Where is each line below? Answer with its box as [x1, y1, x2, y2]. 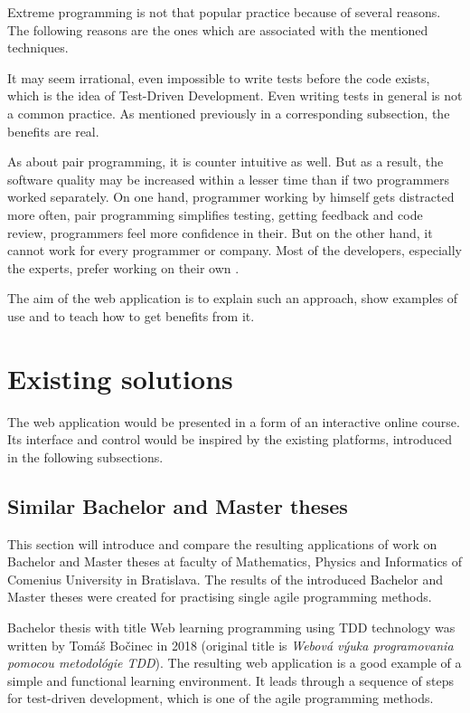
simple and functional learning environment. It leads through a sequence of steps [7, 670, 455, 689]
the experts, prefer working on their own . [7, 258, 240, 277]
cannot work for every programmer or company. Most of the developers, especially [7, 241, 462, 260]
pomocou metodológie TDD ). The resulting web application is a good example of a [7, 653, 462, 672]
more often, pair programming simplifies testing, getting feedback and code [7, 204, 423, 223]
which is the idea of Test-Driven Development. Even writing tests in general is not [7, 86, 463, 105]
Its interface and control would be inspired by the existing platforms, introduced [7, 430, 453, 449]
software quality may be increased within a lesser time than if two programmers [7, 169, 450, 188]
